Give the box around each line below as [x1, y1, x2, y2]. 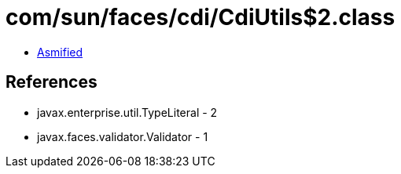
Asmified [37, 45, 83, 59]
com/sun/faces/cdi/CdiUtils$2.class [6, 4, 395, 31]
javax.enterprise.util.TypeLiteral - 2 [37, 105, 218, 119]
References [6, 72, 97, 92]
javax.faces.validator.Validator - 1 [37, 129, 208, 143]
